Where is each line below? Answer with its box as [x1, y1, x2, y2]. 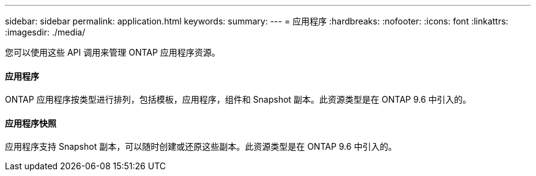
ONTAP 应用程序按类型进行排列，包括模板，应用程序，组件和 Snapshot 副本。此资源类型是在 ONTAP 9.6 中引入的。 [5, 94, 472, 105]
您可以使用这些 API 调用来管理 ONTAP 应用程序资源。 [5, 47, 220, 57]
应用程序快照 [5, 117, 56, 128]
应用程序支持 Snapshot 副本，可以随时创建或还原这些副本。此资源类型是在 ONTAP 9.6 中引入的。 [5, 141, 397, 152]
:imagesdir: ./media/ [5, 27, 86, 37]
